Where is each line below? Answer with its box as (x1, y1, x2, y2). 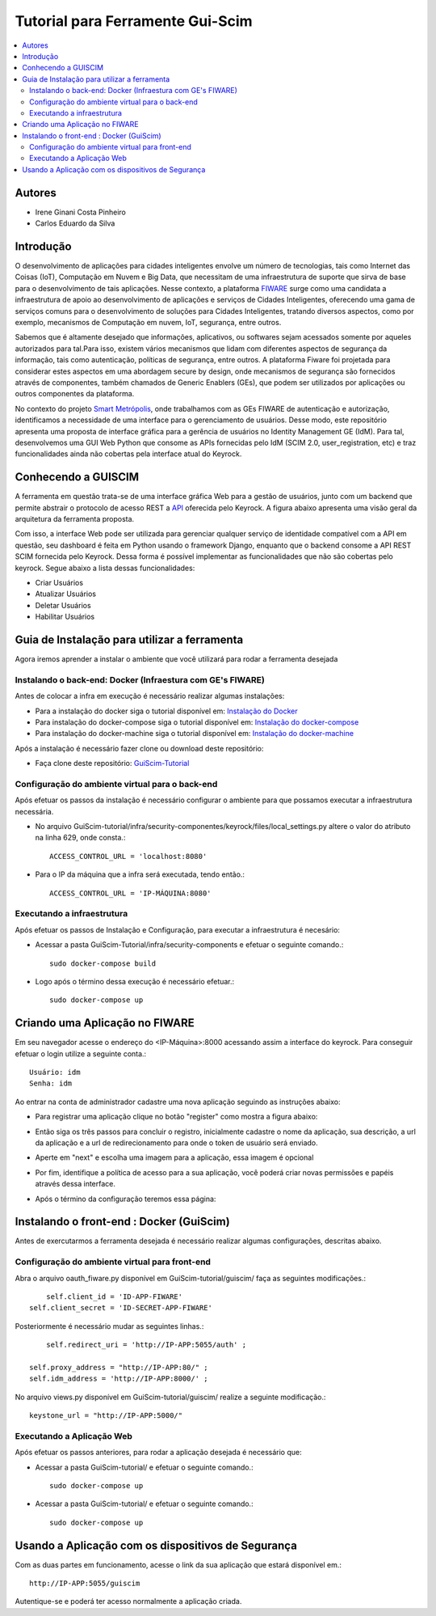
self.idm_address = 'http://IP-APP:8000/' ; (29, 1374, 209, 1383)
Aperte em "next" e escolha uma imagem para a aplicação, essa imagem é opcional (35, 1153, 314, 1162)
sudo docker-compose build (49, 958, 157, 968)
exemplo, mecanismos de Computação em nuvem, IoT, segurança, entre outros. (15, 318, 282, 327)
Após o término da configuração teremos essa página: (35, 1194, 216, 1204)
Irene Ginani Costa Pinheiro (35, 207, 127, 217)
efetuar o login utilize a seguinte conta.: (15, 1048, 147, 1059)
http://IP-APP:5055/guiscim (29, 1579, 140, 1589)
